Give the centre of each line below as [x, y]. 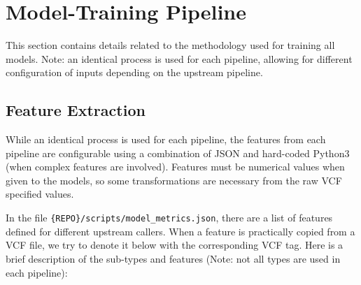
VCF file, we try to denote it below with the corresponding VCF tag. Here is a [175, 245]
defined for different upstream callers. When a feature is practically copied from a [180, 231]
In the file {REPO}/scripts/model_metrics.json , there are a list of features [169, 218]
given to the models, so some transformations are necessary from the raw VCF [174, 180]
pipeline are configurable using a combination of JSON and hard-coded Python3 [178, 153]
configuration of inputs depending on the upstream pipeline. [134, 72]
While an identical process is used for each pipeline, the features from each [166, 139]
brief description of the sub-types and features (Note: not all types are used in [173, 258]
